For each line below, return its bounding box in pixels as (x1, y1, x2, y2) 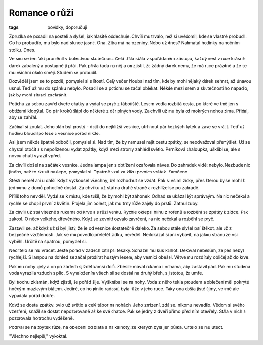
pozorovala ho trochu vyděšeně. (9, 315, 74, 321)
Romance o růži (9, 7, 74, 18)
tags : (9, 24, 20, 30)
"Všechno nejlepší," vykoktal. (9, 333, 68, 339)
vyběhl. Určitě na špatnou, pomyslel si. (9, 239, 87, 245)
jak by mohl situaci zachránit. (9, 92, 68, 98)
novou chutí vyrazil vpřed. (9, 153, 61, 159)
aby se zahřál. (9, 115, 38, 120)
